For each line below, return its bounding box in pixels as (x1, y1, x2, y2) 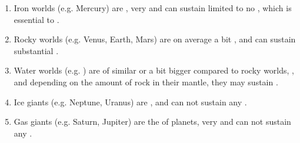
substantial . (14, 44, 59, 56)
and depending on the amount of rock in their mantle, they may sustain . (14, 75, 278, 88)
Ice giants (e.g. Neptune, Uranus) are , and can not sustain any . (14, 95, 247, 108)
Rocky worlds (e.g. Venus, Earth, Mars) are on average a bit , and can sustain (14, 33, 296, 45)
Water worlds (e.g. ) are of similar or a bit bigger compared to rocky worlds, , (14, 64, 295, 77)
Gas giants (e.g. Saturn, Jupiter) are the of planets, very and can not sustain (14, 115, 291, 128)
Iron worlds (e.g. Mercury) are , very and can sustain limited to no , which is (14, 2, 292, 14)
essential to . (14, 13, 59, 25)
